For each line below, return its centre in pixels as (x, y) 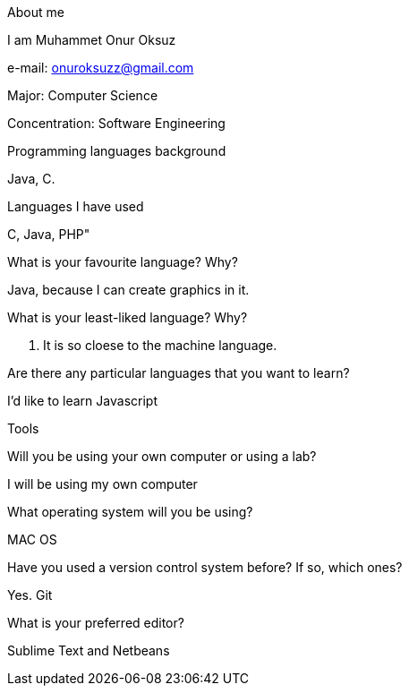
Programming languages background (117, 151)
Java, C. (31, 179)
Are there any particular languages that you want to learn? (179, 373)
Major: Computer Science (83, 95)
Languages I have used (76, 206)
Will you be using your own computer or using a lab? (162, 456)
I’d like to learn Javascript (82, 401)
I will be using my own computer (102, 484)
